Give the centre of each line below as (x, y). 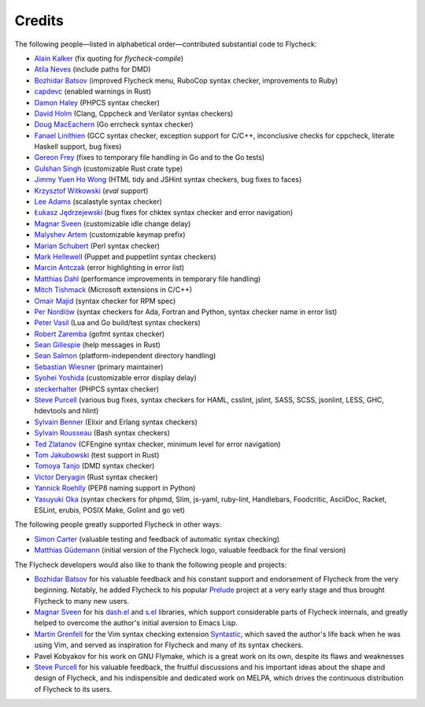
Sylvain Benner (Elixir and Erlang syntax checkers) (116, 422)
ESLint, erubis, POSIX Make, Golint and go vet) (109, 510)
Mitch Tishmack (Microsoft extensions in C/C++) (113, 290)
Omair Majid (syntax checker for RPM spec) (105, 301)
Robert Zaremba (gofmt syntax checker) (100, 334)
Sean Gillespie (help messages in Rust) (98, 345)
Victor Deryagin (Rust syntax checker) (96, 477)
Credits (39, 20)
